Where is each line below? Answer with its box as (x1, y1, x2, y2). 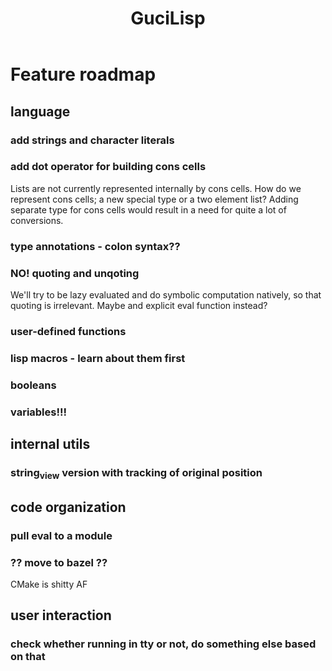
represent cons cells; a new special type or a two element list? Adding (10, 193, 299, 205)
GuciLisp (130, 7, 206, 30)
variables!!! (10, 405, 68, 419)
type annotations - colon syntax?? (10, 239, 181, 253)
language (10, 103, 71, 120)
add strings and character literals (10, 133, 175, 147)
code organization (10, 498, 127, 516)
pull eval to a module (10, 528, 113, 542)
